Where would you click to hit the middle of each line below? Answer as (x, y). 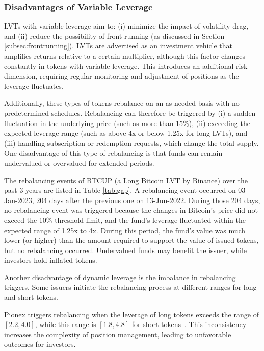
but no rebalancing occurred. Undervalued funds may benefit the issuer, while (126, 250)
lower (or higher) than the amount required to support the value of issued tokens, (131, 240)
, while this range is (65, 324)
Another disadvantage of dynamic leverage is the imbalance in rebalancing (120, 277)
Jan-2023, (19, 200)
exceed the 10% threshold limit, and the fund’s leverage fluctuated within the (125, 220)
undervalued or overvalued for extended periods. (79, 162)
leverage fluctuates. (34, 85)
